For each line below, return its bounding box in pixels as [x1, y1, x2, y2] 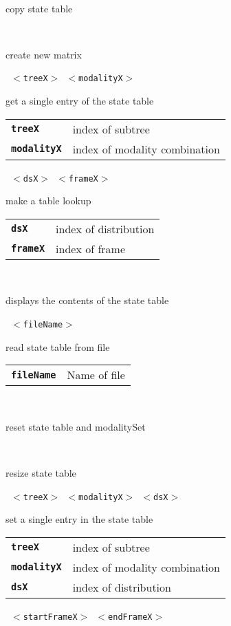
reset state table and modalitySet [5, 419, 146, 433]
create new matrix [5, 47, 82, 61]
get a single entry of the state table [5, 94, 154, 108]
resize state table [5, 466, 76, 480]
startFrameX [23, 612, 78, 622]
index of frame [56, 240, 126, 257]
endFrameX [108, 612, 153, 622]
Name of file [67, 367, 125, 383]
